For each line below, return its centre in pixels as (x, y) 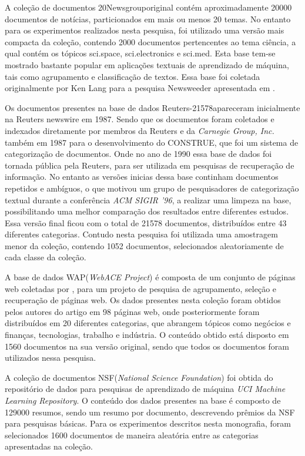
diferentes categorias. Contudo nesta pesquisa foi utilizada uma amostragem (141, 234)
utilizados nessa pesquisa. (51, 358)
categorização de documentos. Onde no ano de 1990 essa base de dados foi (138, 154)
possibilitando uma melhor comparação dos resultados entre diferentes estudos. (147, 211)
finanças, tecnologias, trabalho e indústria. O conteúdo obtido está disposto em (147, 335)
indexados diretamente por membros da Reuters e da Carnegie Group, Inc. (140, 130)
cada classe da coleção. (46, 257)
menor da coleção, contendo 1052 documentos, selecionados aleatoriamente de (144, 245)
